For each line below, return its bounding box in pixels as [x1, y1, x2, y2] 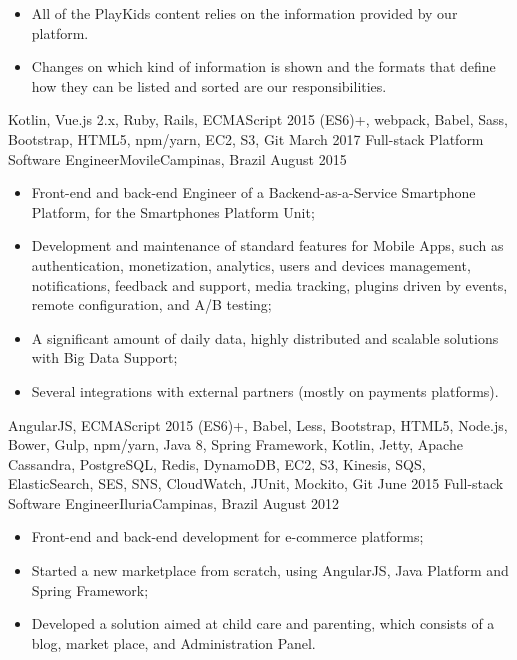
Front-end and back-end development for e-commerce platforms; [31, 526, 424, 547]
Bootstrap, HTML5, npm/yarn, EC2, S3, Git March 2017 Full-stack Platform [8, 128, 484, 149]
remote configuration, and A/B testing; [31, 294, 272, 315]
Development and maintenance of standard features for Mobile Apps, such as [31, 235, 504, 256]
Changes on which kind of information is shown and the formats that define [31, 56, 496, 77]
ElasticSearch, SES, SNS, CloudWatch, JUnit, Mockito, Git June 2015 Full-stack [8, 473, 504, 494]
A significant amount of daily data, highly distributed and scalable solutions [31, 327, 499, 348]
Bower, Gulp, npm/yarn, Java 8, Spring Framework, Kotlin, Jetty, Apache [8, 434, 463, 455]
